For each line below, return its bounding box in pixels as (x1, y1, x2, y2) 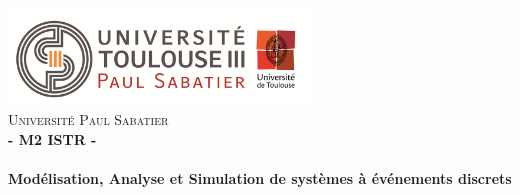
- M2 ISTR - (8, 128, 97, 149)
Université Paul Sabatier (8, 109, 169, 130)
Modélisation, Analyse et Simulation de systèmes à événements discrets (8, 168, 512, 189)
